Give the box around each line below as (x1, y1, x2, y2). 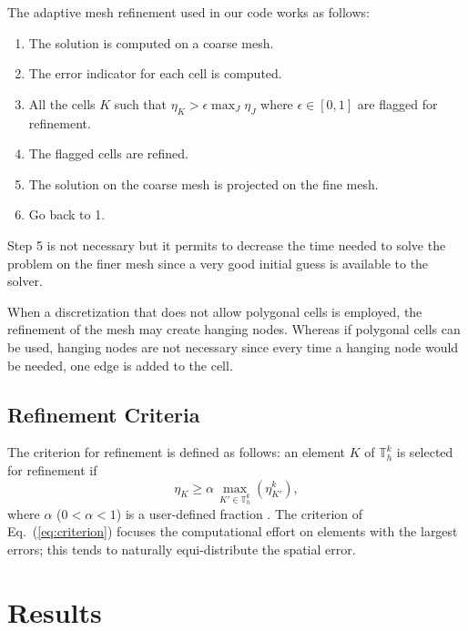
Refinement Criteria (7, 400, 200, 428)
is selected (396, 443, 453, 462)
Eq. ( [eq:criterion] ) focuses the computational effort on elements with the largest (7, 522, 458, 541)
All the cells (28, 94, 96, 113)
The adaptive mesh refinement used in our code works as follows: (7, 3, 370, 21)
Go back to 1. (28, 205, 106, 224)
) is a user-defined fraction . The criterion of (116, 504, 363, 523)
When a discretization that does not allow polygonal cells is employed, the (7, 301, 422, 321)
